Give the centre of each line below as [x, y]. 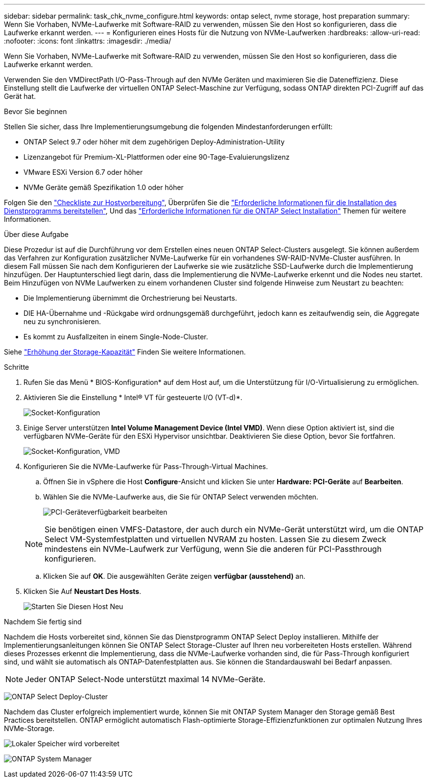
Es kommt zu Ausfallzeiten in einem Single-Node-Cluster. [116, 337]
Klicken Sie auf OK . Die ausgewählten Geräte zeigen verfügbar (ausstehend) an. [174, 576]
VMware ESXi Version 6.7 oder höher [83, 172]
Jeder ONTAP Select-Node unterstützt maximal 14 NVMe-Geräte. [145, 679]
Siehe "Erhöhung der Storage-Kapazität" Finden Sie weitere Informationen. [125, 352]
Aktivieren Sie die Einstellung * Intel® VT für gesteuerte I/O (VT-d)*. [133, 397]
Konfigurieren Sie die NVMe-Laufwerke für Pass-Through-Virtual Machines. [146, 466]
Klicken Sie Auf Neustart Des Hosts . [83, 591]
